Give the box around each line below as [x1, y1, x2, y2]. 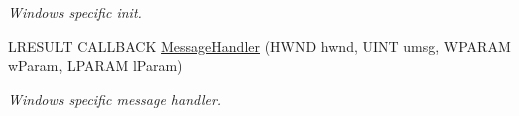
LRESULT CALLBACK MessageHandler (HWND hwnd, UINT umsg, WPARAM [8, 35, 511, 56]
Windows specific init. [8, 2, 142, 22]
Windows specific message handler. [8, 88, 222, 109]
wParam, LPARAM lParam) [8, 55, 183, 76]
